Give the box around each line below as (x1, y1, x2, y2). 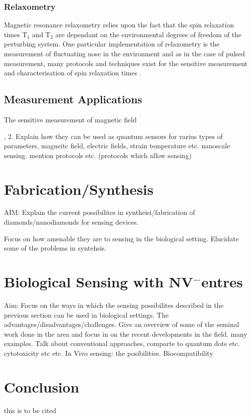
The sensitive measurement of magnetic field (4, 114, 137, 124)
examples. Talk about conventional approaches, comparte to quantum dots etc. (4, 338, 240, 348)
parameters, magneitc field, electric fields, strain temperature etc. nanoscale (4, 140, 230, 151)
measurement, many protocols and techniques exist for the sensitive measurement (4, 58, 248, 68)
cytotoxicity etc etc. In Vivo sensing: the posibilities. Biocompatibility (4, 347, 213, 358)
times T (4, 29, 27, 39)
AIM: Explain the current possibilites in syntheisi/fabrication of (4, 207, 195, 217)
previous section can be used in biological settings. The (4, 309, 169, 320)
